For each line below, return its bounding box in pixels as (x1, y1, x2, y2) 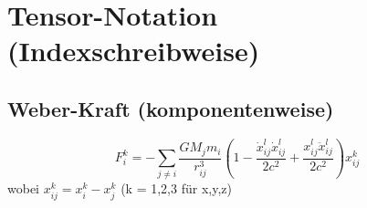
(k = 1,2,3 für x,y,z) (121, 179, 232, 198)
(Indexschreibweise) (7, 32, 260, 69)
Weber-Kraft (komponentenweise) (7, 94, 334, 122)
